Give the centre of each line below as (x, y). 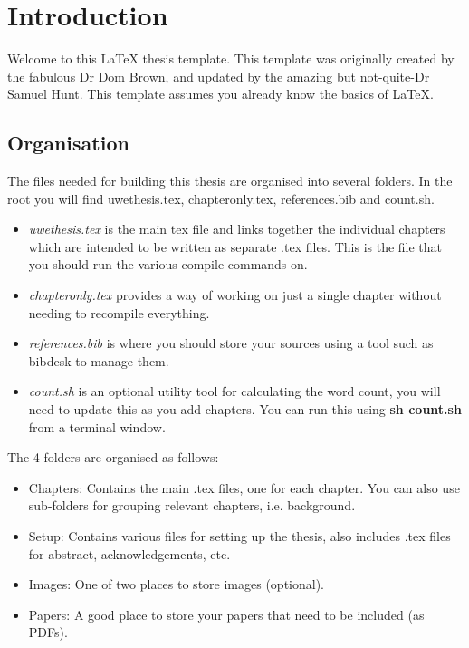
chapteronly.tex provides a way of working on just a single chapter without (235, 295)
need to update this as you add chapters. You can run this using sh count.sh (245, 409)
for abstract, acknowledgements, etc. (129, 553)
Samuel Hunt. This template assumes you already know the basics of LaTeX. (220, 94)
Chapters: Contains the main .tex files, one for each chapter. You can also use (244, 487)
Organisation (68, 143)
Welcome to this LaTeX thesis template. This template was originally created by (231, 58)
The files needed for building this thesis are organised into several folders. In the (230, 181)
